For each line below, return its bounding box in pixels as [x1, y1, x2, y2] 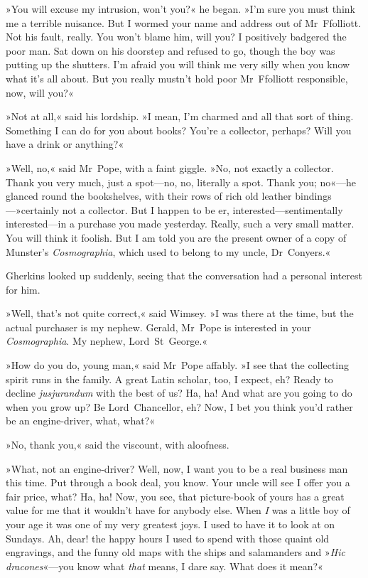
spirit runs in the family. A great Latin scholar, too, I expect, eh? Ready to [6, 371, 333, 386]
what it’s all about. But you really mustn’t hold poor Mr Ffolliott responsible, [6, 70, 348, 85]
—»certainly [6, 202, 60, 217]
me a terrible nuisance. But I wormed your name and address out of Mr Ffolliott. [6, 15, 362, 30]
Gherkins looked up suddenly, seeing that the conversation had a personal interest [6, 268, 363, 283]
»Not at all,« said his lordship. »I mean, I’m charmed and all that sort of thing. [6, 109, 354, 124]
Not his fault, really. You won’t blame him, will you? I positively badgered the [6, 29, 347, 44]
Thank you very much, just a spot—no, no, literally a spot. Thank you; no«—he [6, 174, 357, 189]
